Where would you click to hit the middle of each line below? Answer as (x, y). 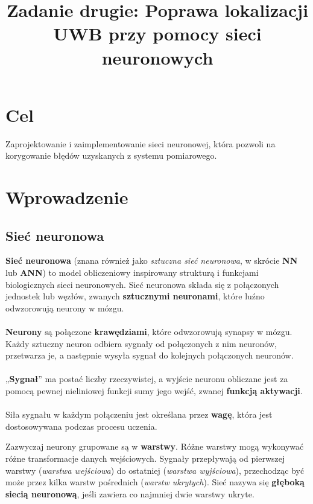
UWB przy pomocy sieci (157, 33)
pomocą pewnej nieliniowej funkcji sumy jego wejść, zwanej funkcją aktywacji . (154, 390)
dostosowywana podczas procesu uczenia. (81, 426)
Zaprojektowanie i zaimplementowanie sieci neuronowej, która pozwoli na (141, 143)
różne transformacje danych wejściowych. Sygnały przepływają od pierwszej (145, 458)
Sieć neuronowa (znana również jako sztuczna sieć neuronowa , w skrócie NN (152, 260)
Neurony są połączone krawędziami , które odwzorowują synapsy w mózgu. (149, 332)
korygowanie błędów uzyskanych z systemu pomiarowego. (111, 155)
